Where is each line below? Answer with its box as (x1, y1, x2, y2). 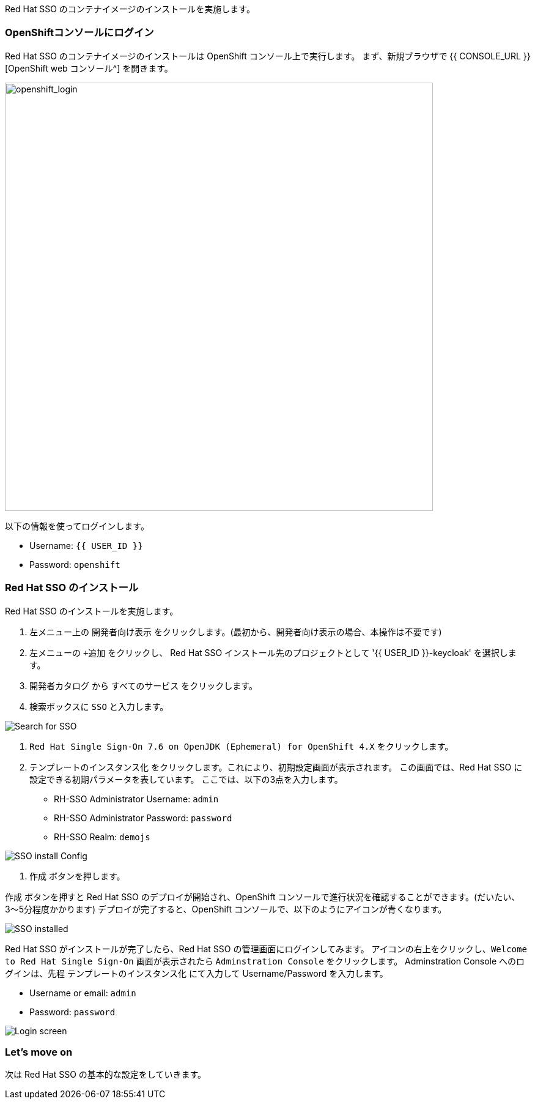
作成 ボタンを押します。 (29, 870, 125, 881)
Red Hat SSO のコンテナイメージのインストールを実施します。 (5, 4, 255, 14)
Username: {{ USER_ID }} (29, 540, 143, 551)
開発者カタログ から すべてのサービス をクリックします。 (29, 680, 257, 691)
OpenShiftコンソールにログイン (5, 26, 154, 39)
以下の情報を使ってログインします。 (5, 520, 149, 531)
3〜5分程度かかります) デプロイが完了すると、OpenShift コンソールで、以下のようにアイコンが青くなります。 (5, 903, 447, 914)
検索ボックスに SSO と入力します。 (29, 701, 169, 712)
